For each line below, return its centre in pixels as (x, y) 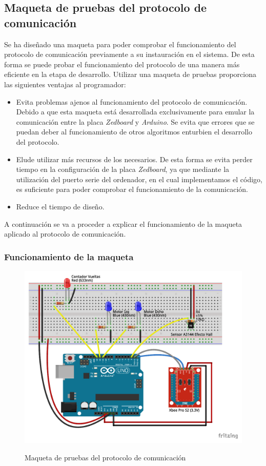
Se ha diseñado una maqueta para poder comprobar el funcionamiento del (120, 44)
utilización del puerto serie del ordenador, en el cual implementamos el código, (139, 179)
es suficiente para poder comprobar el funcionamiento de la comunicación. (132, 189)
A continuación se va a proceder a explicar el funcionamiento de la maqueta (123, 224)
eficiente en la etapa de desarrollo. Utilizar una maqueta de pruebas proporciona (130, 74)
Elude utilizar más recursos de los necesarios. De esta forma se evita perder (134, 159)
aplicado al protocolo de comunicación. (65, 234)
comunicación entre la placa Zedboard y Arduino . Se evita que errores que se (135, 121)
